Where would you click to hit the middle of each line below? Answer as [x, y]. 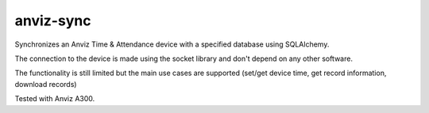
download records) [46, 84]
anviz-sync [53, 21]
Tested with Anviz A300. [55, 99]
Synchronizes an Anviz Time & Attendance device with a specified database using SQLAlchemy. [172, 44]
